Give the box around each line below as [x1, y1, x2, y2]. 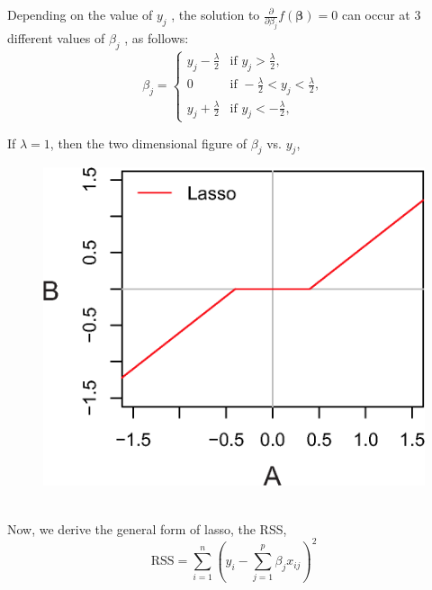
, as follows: [124, 29, 189, 48]
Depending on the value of [7, 5, 153, 23]
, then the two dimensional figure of [49, 133, 247, 152]
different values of [7, 29, 105, 48]
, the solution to [171, 5, 260, 23]
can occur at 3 [341, 5, 421, 23]
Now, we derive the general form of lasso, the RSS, [7, 519, 287, 538]
